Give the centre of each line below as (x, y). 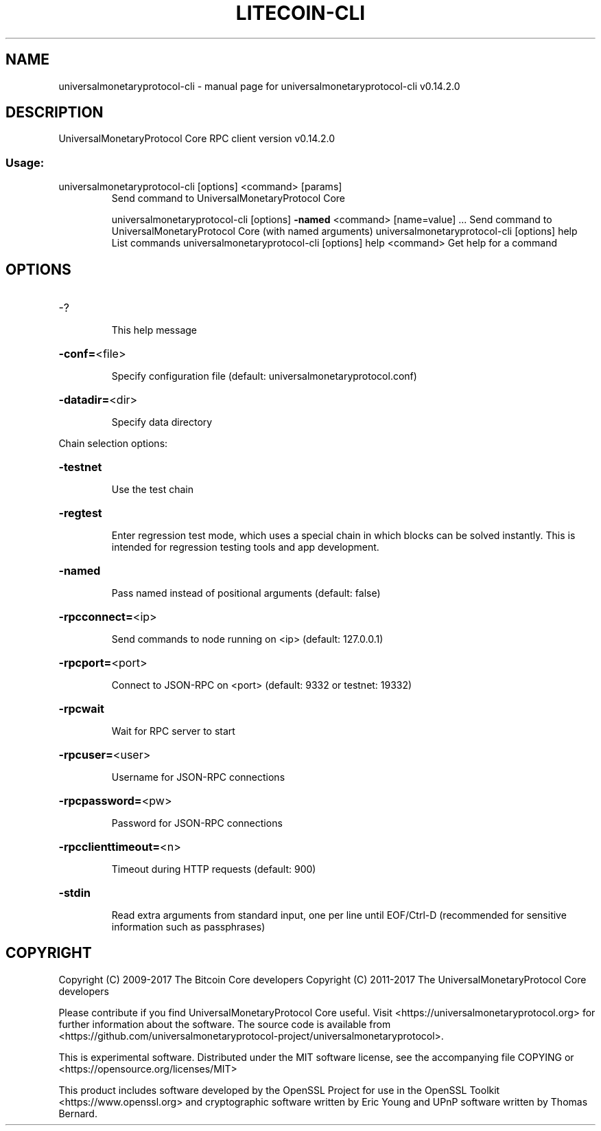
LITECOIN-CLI (300, 13)
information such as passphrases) (188, 927)
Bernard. (78, 1113)
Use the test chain (152, 490)
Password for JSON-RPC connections (197, 823)
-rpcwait (81, 709)
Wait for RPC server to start (173, 731)
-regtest (80, 513)
